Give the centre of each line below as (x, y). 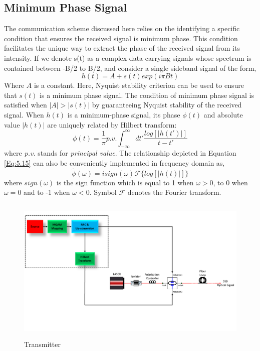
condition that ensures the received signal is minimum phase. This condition (121, 38)
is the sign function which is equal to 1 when (125, 182)
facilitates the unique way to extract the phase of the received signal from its (122, 48)
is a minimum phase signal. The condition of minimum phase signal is (147, 95)
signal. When (24, 114)
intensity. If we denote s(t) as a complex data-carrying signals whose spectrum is (128, 57)
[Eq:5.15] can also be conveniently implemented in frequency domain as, (114, 163)
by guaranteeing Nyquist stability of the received (167, 105)
